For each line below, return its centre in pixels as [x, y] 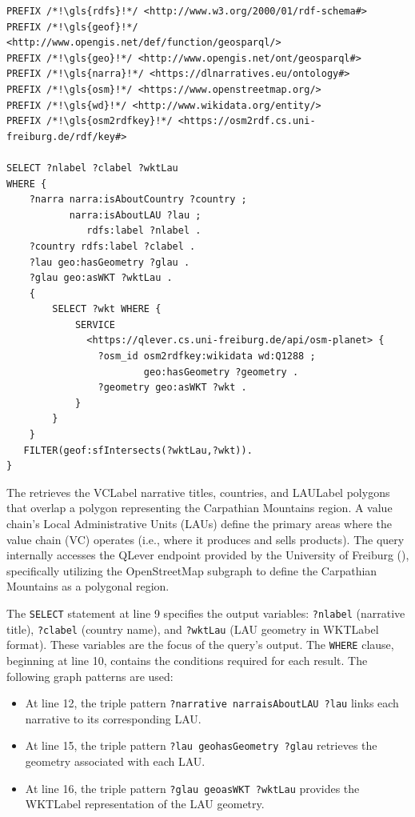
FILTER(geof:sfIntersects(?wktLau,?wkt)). [138, 450]
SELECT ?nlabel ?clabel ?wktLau [92, 168]
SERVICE [95, 324]
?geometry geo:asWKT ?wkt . [172, 388]
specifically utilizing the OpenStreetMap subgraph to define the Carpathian [192, 570]
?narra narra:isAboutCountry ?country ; [138, 200]
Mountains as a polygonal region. [88, 586]
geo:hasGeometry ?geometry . [221, 372]
